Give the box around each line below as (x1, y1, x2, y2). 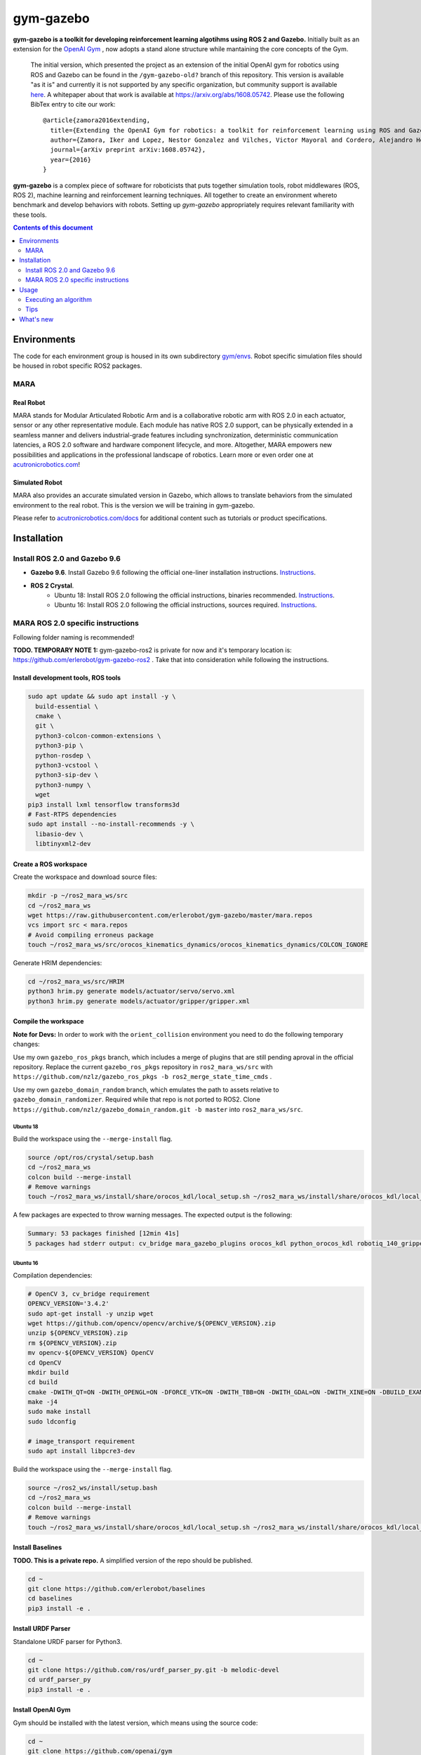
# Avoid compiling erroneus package (27, 931, 154, 939)
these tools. (13, 211, 47, 219)
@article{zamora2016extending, (43, 117, 151, 124)
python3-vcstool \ (35, 762, 98, 769)
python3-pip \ (35, 741, 84, 750)
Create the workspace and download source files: (13, 873, 157, 881)
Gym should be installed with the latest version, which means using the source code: (13, 1718, 258, 1727)
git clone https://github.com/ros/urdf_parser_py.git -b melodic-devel (27, 1666, 280, 1674)
